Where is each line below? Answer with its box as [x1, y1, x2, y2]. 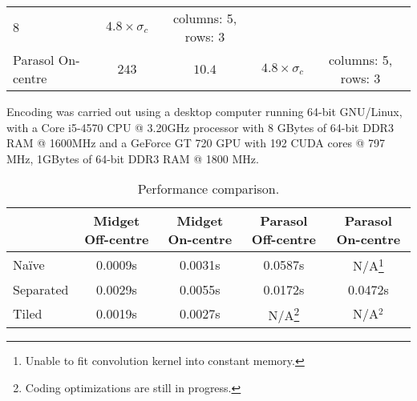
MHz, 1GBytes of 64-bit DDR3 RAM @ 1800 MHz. [6, 150, 259, 166]
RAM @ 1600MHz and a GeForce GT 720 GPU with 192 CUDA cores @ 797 [6, 134, 386, 151]
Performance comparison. [137, 179, 280, 198]
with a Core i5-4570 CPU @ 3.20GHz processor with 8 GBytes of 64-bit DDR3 [6, 118, 394, 135]
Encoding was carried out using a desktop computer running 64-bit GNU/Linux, [6, 103, 403, 119]
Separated [13, 279, 69, 299]
